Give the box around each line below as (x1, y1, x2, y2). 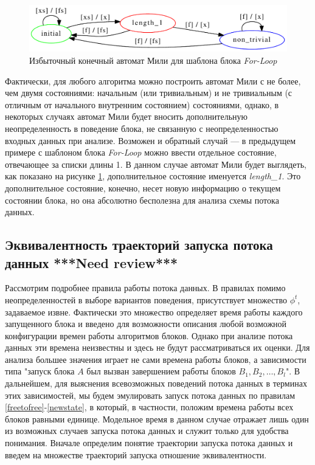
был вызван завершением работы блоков (86, 365, 236, 377)
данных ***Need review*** (5, 253, 178, 272)
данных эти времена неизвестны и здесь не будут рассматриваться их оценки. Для (5, 341, 310, 354)
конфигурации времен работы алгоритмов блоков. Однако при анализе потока (5, 329, 293, 342)
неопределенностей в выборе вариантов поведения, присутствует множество (5, 293, 287, 306)
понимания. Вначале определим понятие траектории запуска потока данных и (5, 436, 293, 449)
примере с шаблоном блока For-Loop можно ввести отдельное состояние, (5, 146, 277, 159)
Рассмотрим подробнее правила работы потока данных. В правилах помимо (5, 281, 286, 294)
